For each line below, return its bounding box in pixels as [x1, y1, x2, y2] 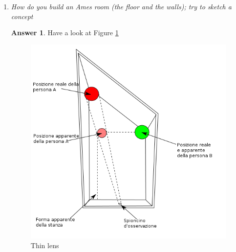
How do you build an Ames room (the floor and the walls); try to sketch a [11, 1, 232, 11]
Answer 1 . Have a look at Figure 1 [11, 27, 119, 38]
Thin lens [30, 240, 59, 250]
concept [11, 11, 33, 21]
